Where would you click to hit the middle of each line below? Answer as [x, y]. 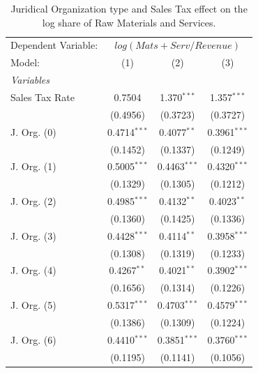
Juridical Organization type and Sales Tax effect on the [129, 8]
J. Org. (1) [33, 166]
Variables [30, 80]
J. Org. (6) [33, 339]
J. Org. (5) [33, 305]
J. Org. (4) [33, 270]
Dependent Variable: [54, 45]
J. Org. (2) [33, 201]
